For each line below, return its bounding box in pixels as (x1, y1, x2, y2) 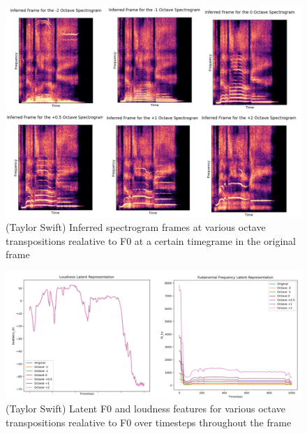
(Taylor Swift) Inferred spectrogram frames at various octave (6, 220, 266, 234)
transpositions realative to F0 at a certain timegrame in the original (6, 233, 296, 248)
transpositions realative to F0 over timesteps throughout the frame (6, 414, 292, 429)
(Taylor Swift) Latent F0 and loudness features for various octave (6, 401, 286, 416)
